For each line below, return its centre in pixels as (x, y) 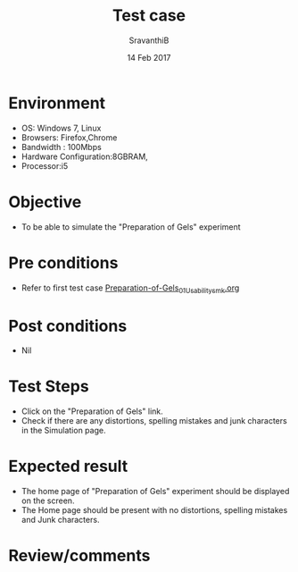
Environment (57, 103)
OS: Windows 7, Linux (61, 128)
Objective (45, 202)
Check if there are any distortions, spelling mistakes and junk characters (154, 421)
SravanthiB (149, 40)
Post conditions (68, 326)
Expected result (68, 467)
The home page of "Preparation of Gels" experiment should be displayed (155, 492)
